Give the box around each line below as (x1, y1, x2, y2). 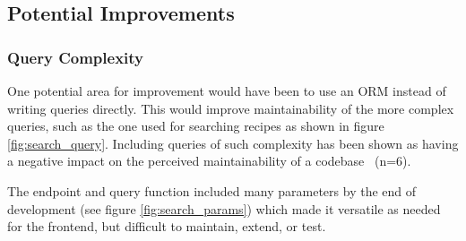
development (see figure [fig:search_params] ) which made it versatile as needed (7, 199, 441, 218)
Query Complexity (7, 46, 143, 68)
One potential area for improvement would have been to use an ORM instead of (7, 82, 446, 99)
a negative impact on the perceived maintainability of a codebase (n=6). (7, 151, 411, 170)
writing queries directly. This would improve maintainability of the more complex (7, 99, 454, 117)
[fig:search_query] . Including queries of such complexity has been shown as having (7, 133, 459, 152)
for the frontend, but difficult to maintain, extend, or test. (7, 217, 326, 236)
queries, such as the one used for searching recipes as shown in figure (7, 116, 384, 135)
